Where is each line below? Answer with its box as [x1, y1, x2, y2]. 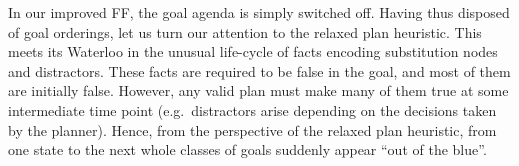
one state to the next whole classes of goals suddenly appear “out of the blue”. [8, 139, 487, 160]
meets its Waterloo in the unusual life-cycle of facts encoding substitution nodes [8, 41, 498, 62]
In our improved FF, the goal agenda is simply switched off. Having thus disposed [8, 2, 510, 22]
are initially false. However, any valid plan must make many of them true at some [8, 80, 509, 101]
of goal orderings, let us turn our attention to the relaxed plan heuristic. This [8, 21, 482, 42]
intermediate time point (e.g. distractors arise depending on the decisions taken [8, 99, 497, 120]
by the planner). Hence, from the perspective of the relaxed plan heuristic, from [8, 119, 497, 140]
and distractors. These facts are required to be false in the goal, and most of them [8, 60, 511, 81]
